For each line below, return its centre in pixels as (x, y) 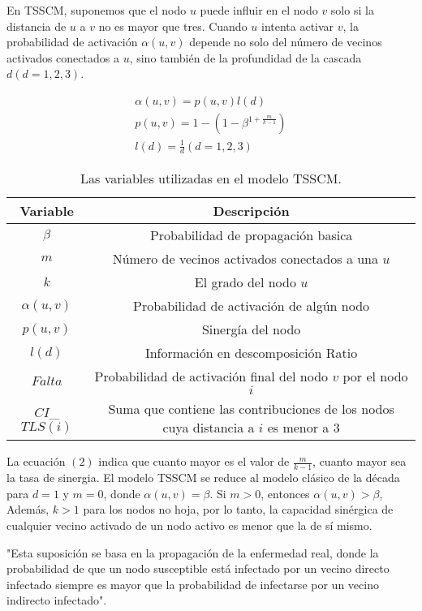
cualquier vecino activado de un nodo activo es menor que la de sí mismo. (189, 525)
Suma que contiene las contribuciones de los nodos (251, 409)
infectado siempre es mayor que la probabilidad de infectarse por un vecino (193, 584)
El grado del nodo (245, 282)
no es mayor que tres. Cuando (173, 26)
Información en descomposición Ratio (251, 353)
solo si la (352, 10)
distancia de (37, 26)
